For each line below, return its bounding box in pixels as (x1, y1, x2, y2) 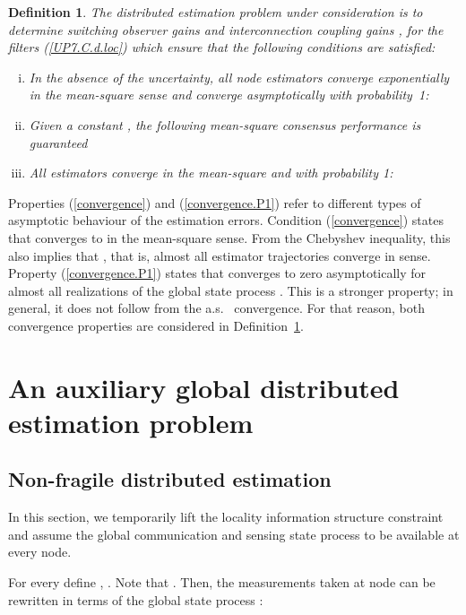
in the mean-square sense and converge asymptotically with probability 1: (29, 85, 429, 104)
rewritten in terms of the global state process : (8, 590, 263, 609)
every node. (8, 542, 72, 561)
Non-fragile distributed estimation (8, 465, 332, 493)
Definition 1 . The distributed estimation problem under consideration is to (8, 3, 423, 21)
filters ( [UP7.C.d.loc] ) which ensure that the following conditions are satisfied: (8, 38, 436, 56)
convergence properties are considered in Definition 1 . (8, 316, 304, 334)
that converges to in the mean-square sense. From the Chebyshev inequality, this (8, 228, 451, 247)
